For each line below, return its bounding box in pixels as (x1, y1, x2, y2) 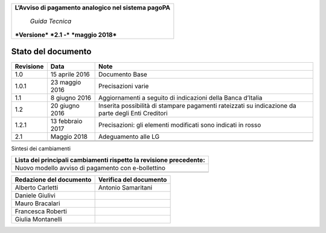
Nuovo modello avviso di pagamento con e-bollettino (14, 164, 166, 172)
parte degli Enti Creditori (98, 109, 168, 117)
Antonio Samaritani (98, 183, 153, 191)
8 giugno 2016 (50, 94, 92, 102)
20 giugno (50, 101, 80, 110)
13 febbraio (50, 116, 83, 125)
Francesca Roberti (14, 207, 68, 215)
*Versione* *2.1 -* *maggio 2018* (14, 31, 117, 39)
